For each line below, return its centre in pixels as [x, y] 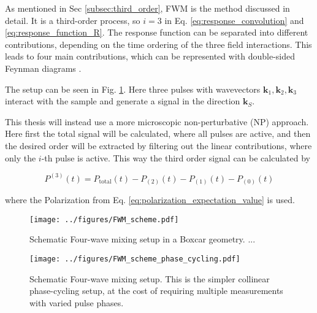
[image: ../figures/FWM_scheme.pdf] [104, 219]
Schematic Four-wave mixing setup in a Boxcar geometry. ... [143, 239]
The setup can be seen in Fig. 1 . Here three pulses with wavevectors [133, 89]
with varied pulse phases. [77, 302]
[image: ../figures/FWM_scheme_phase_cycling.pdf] [135, 259]
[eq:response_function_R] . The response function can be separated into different [157, 32]
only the [21, 157]
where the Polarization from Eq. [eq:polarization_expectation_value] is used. [150, 200]
